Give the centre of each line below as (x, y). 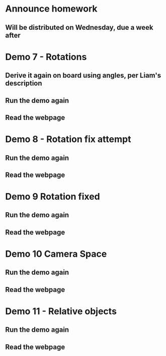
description (24, 83)
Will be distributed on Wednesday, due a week (79, 27)
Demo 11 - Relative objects (61, 311)
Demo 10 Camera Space (56, 254)
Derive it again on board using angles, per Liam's (83, 75)
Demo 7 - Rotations (46, 57)
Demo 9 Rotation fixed (53, 197)
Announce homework (51, 9)
